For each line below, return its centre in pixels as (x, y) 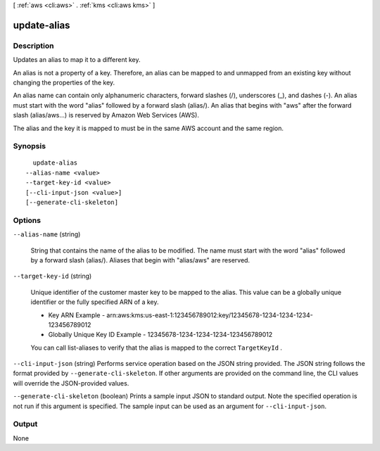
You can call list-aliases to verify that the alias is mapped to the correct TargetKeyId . (157, 348)
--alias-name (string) (47, 234)
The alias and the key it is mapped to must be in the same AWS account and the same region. (148, 128)
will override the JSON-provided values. (71, 383)
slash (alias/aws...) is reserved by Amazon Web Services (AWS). (106, 115)
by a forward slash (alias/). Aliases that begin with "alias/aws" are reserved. (140, 260)
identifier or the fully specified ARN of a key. (95, 302)
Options (27, 220)
